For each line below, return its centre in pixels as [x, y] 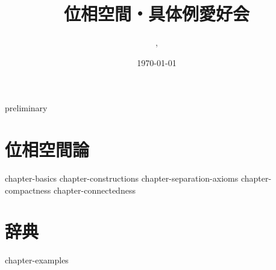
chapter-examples [37, 260]
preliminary [26, 108]
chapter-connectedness [95, 190]
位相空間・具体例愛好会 [156, 14]
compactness [28, 190]
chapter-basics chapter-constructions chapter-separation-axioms [122, 178]
